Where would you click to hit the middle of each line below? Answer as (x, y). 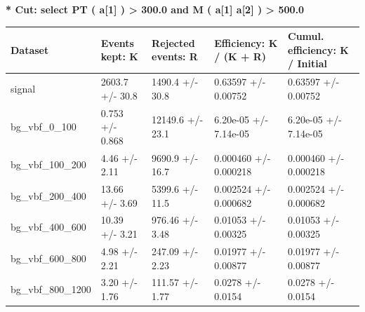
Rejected (173, 42)
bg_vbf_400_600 (48, 227)
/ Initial (307, 63)
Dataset (30, 49)
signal (23, 88)
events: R (175, 56)
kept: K (119, 56)
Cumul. (306, 36)
